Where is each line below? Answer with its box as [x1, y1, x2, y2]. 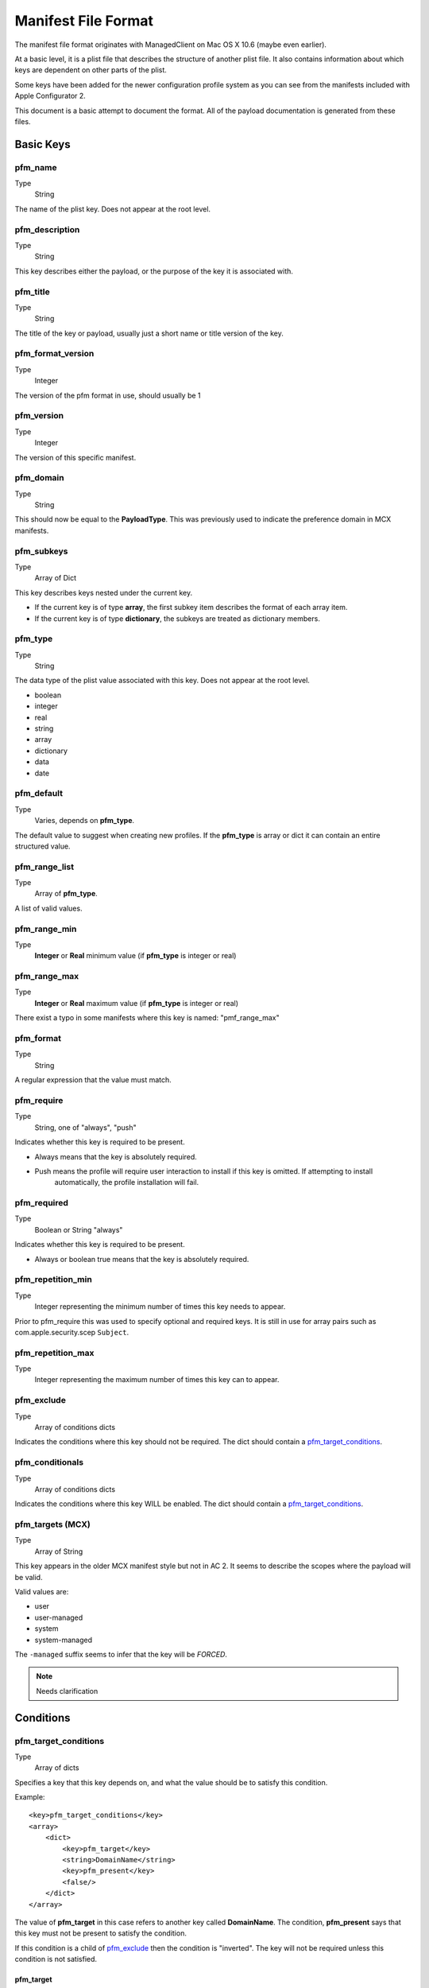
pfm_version [14, 410, 64, 421]
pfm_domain [14, 472, 64, 483]
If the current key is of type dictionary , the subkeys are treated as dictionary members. [34, 613, 321, 623]
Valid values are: [14, 1586, 69, 1596]
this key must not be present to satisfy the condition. [14, 1928, 187, 1938]
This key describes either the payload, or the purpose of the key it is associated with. [14, 266, 294, 276]
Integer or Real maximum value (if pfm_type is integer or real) [34, 998, 238, 1008]
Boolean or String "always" [34, 1225, 123, 1234]
